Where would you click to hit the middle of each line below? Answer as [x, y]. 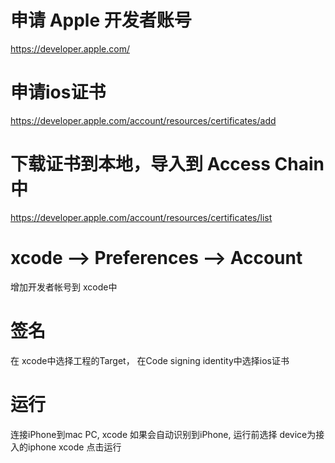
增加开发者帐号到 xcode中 [64, 287]
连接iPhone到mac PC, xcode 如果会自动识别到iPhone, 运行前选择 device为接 [167, 434]
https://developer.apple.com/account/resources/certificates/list [141, 217]
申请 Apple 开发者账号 [101, 20]
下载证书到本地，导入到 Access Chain [167, 164]
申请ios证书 [58, 92]
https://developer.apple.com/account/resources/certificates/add [143, 120]
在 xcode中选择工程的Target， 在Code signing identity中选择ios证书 [150, 360]
